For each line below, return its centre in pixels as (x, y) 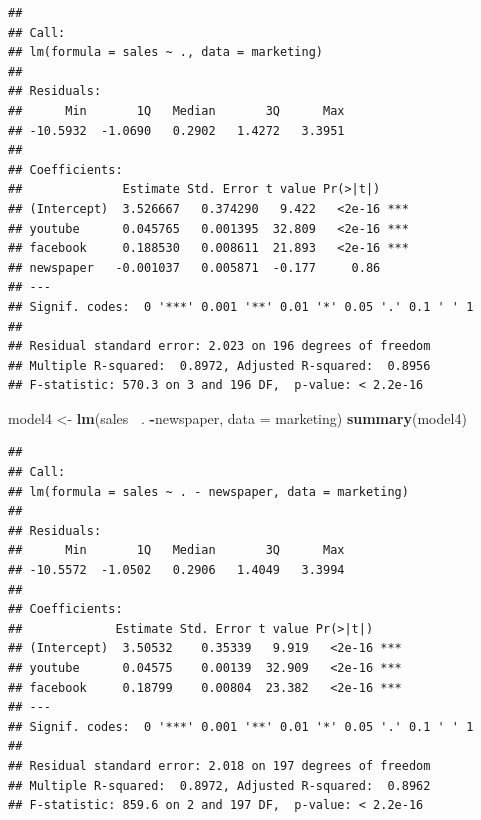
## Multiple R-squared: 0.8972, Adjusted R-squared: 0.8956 (219, 365)
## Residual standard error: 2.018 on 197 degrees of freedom (219, 765)
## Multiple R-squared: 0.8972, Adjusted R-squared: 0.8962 (219, 785)
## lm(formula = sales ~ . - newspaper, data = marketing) (208, 491)
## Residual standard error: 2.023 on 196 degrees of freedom (219, 346)
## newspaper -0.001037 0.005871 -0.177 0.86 (194, 267)
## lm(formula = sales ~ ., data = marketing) (165, 52)
